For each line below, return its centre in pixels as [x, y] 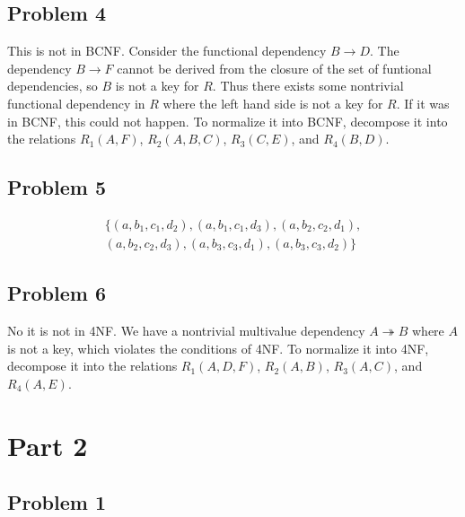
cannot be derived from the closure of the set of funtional [274, 68]
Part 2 [48, 445]
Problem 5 [57, 187]
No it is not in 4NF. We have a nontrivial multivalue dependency [186, 331]
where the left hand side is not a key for [273, 103]
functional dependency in [76, 103]
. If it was [423, 103]
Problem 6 [57, 293]
